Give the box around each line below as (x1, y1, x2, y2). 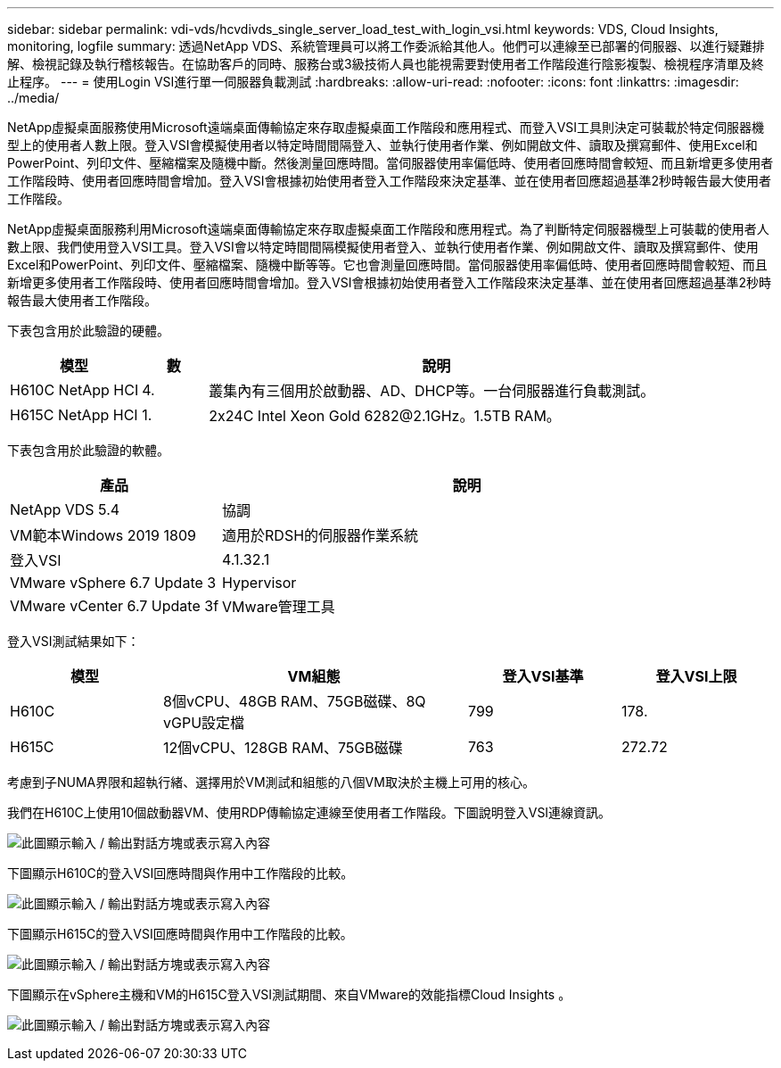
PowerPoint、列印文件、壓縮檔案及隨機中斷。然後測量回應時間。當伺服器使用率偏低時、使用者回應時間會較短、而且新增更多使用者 (7, 155, 774, 170)
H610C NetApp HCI (10, 381, 139, 399)
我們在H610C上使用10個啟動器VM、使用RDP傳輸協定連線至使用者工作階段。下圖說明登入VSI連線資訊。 (7, 805, 612, 820)
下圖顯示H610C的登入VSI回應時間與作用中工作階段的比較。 (7, 865, 354, 881)
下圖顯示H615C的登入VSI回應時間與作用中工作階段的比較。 (7, 926, 353, 941)
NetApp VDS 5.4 (10, 501, 120, 518)
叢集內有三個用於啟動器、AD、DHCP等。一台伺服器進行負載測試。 (209, 382, 655, 400)
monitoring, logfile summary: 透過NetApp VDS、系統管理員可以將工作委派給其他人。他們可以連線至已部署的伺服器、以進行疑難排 (7, 38, 765, 54)
